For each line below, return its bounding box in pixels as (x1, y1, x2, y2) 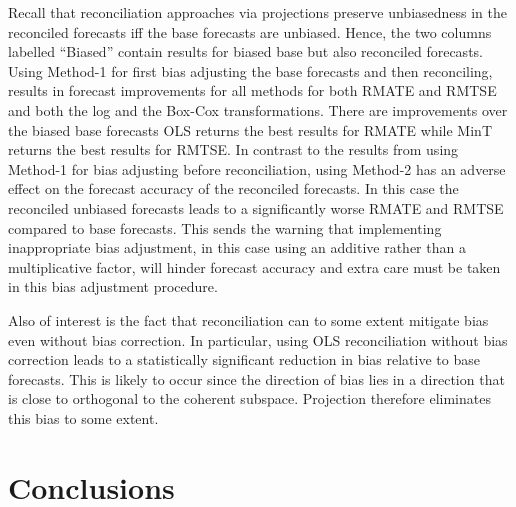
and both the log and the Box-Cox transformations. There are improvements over (8, 99, 508, 120)
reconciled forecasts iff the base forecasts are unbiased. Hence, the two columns (8, 21, 492, 42)
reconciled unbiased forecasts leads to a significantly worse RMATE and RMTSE (8, 197, 504, 218)
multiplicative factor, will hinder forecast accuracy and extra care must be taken (8, 256, 501, 277)
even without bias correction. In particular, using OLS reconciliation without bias (8, 329, 508, 350)
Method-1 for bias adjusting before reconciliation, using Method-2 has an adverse (8, 158, 506, 179)
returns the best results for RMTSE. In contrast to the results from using (8, 139, 459, 160)
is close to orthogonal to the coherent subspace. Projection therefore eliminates (8, 388, 491, 409)
